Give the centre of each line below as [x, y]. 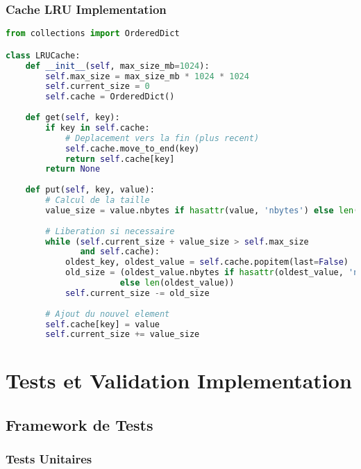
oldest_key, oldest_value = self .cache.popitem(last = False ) [207, 262]
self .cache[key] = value [102, 324]
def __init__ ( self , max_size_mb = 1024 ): [117, 66]
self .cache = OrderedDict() [110, 97]
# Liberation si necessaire [110, 231]
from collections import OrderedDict [93, 34]
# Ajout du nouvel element [108, 314]
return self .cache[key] [120, 159]
